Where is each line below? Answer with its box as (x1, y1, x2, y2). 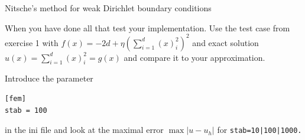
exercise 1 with (5, 36, 59, 48)
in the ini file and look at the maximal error (5, 123, 164, 136)
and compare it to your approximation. (124, 51, 265, 63)
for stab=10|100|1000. (217, 123, 302, 136)
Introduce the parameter (5, 72, 93, 84)
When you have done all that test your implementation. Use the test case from (5, 21, 290, 34)
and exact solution (192, 36, 259, 48)
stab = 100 (5, 106, 47, 115)
